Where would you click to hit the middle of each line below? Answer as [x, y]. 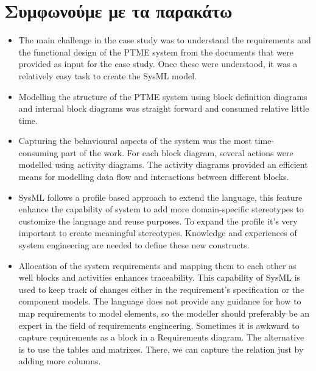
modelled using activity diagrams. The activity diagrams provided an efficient [163, 164]
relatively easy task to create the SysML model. [107, 75]
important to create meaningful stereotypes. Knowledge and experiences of [158, 233]
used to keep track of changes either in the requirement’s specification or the [161, 289]
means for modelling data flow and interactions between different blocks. [154, 177]
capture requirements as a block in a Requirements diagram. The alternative [161, 337]
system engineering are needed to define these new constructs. [134, 245]
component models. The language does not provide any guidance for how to [160, 301]
